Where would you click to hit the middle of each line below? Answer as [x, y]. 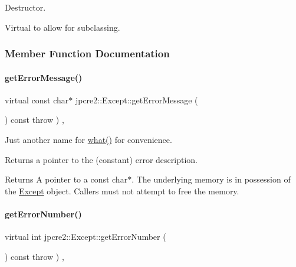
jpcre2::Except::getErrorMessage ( [137, 100]
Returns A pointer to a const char [66, 179]
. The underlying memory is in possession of [211, 179]
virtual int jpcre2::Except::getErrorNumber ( [85, 237]
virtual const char [37, 100]
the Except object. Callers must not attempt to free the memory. [122, 191]
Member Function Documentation [87, 53]
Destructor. [25, 7]
